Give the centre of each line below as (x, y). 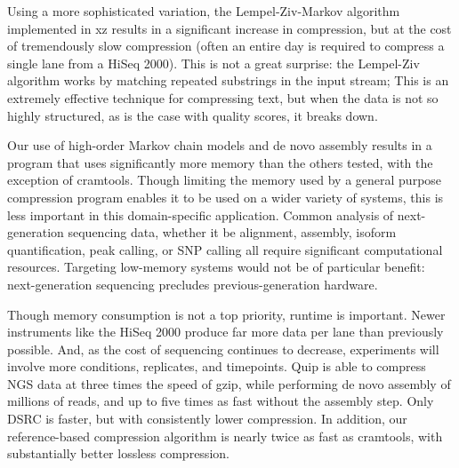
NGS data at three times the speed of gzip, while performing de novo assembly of (229, 383)
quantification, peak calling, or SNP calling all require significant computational (225, 249)
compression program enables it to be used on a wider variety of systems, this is (225, 197)
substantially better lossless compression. (118, 453)
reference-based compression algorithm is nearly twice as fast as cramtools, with (225, 436)
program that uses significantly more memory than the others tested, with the (220, 162)
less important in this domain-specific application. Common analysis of (201, 214)
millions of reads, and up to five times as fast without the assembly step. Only (221, 401)
